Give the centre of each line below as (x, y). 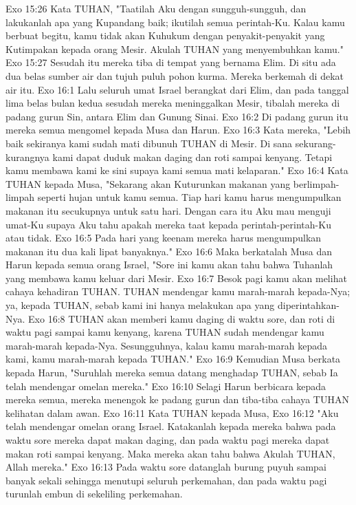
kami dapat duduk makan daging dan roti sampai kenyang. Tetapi (192, 157)
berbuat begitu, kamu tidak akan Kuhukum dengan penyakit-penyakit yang (165, 35)
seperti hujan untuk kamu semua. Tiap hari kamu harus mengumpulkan (189, 197)
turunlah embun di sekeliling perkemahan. (94, 494)
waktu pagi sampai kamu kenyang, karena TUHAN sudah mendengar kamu (165, 332)
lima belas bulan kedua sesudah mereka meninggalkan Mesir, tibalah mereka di (173, 103)
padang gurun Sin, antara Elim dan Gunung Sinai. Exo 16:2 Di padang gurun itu (177, 116)
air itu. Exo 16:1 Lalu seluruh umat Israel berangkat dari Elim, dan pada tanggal (177, 89)
